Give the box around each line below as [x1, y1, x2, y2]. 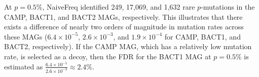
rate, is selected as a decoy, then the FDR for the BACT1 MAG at [4, 51, 211, 61]
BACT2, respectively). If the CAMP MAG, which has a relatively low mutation [4, 41, 252, 52]
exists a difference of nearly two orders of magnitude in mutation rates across [4, 21, 244, 32]
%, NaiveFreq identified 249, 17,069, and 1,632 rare [36, 2, 195, 12]
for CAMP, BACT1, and [164, 31, 241, 42]
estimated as [4, 61, 43, 71]
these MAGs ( [4, 31, 48, 42]
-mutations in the [201, 2, 255, 12]
